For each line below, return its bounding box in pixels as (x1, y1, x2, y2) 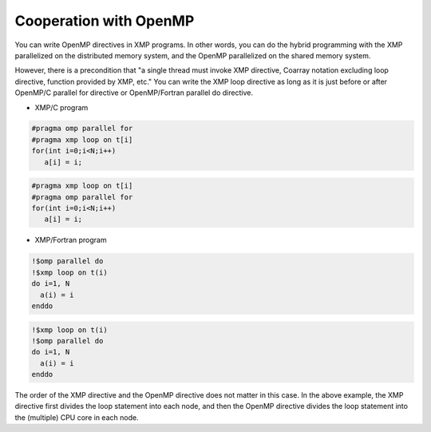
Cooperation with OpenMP (14, 12, 195, 30)
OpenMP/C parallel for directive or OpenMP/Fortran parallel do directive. (14, 88, 253, 97)
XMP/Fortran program (34, 236, 107, 245)
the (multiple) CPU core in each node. (14, 412, 139, 422)
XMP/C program (34, 102, 89, 112)
